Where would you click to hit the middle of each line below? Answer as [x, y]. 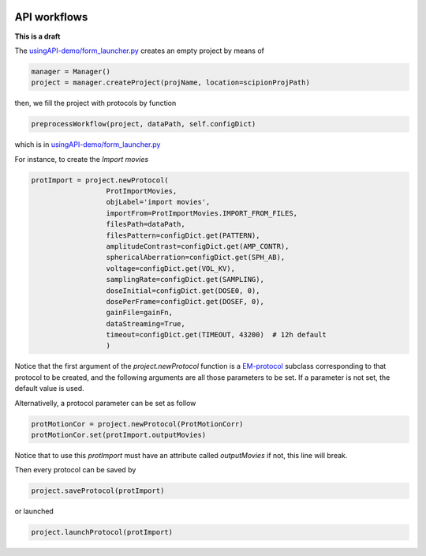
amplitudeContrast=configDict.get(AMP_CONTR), [198, 246]
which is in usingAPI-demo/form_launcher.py [88, 145]
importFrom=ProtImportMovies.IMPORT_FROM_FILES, [202, 213]
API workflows [51, 17]
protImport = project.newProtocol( [100, 180]
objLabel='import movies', [158, 202]
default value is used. [49, 389]
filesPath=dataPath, [146, 224]
